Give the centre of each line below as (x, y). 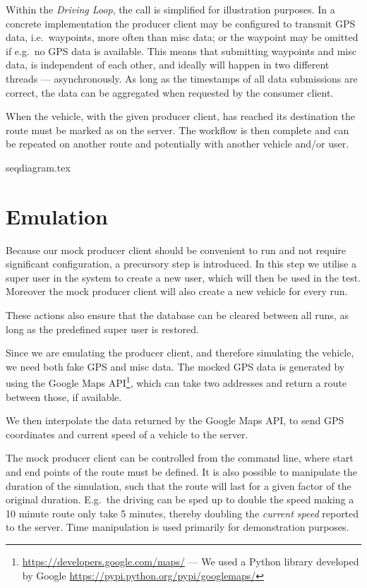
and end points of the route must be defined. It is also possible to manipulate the (181, 472)
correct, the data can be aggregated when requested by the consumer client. (170, 92)
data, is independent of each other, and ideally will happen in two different (168, 65)
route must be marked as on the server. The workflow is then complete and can (178, 130)
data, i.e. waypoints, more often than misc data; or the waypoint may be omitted (182, 37)
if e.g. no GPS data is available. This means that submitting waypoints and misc (181, 50)
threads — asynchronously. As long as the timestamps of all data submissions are (182, 78)
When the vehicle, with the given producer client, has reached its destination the (181, 116)
